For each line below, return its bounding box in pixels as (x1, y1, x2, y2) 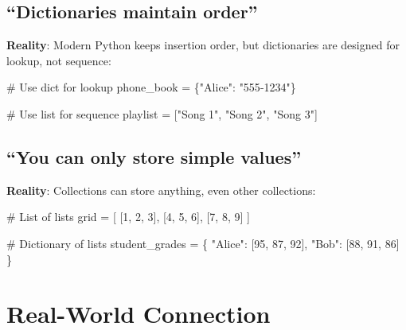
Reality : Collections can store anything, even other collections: (6, 181, 316, 198)
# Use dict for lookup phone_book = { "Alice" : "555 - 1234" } (6, 79, 296, 95)
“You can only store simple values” (6, 144, 302, 169)
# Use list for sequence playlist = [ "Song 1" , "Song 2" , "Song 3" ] (6, 105, 318, 122)
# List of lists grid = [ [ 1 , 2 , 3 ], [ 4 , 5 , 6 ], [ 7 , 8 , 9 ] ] (6, 208, 250, 225)
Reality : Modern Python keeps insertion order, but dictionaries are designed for (6, 37, 400, 53)
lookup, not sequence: (6, 52, 111, 68)
